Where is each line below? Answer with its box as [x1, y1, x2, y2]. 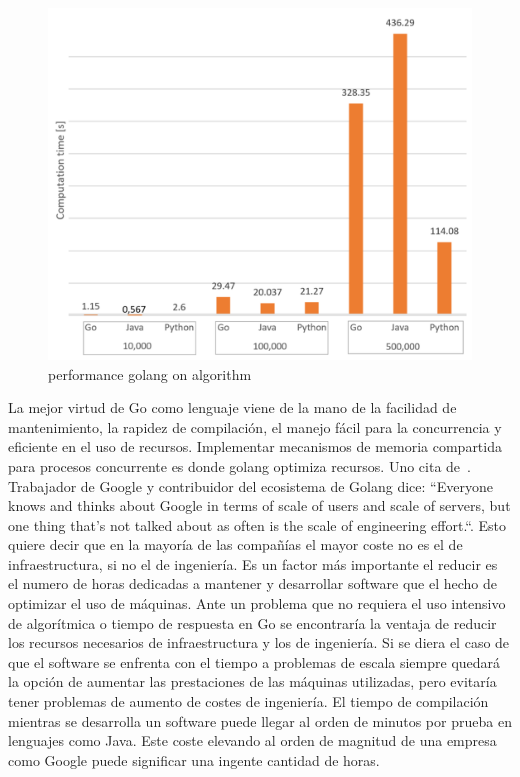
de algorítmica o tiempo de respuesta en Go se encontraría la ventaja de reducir [8, 612, 497, 633]
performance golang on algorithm [48, 363, 252, 384]
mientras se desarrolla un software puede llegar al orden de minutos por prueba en [8, 710, 512, 731]
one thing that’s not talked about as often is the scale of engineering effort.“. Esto [8, 514, 507, 535]
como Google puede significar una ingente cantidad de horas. [8, 749, 380, 770]
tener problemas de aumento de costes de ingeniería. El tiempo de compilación [8, 691, 489, 712]
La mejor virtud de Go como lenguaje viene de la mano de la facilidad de [8, 397, 457, 418]
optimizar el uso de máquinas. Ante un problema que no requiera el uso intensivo [8, 593, 506, 614]
